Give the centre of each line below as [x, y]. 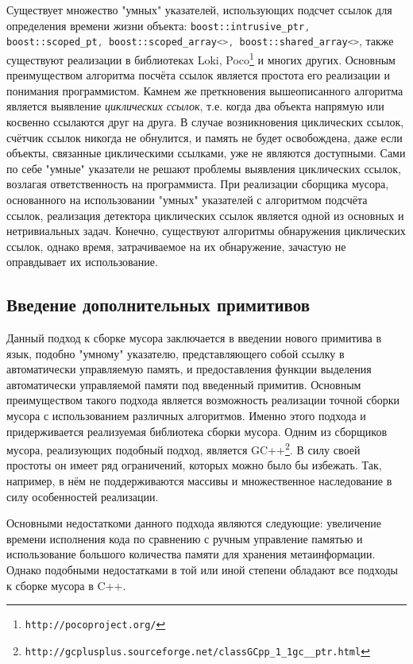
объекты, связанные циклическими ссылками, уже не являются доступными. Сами [206, 153]
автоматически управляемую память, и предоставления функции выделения [189, 369]
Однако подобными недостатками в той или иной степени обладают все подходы [203, 570]
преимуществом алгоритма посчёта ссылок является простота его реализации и [198, 75]
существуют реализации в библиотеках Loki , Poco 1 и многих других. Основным [201, 58]
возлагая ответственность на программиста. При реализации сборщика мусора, [198, 184]
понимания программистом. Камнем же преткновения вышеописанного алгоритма [205, 90]
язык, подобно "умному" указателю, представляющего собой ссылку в [176, 353]
